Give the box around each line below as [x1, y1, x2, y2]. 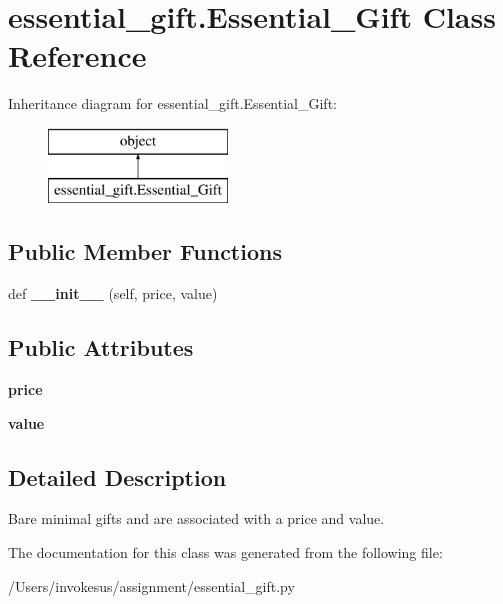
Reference [8, 35, 147, 76]
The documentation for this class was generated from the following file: [8, 542, 443, 563]
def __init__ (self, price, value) [8, 283, 218, 304]
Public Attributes [8, 332, 194, 363]
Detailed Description [8, 461, 227, 492]
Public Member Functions [8, 236, 282, 267]
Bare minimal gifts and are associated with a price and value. [8, 508, 385, 529]
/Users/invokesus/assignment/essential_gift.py [8, 575, 295, 596]
